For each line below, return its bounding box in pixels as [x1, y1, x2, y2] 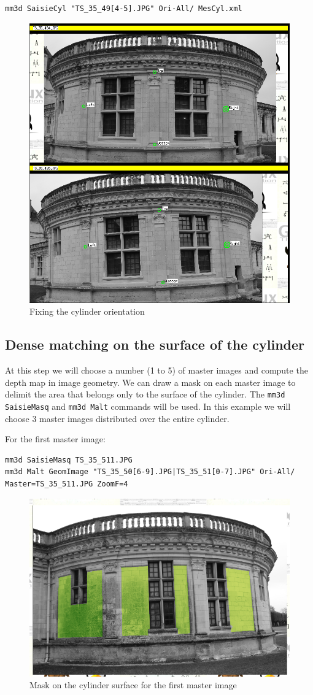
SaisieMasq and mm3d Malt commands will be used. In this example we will [5, 399, 291, 412]
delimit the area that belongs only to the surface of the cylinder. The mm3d [5, 388, 285, 401]
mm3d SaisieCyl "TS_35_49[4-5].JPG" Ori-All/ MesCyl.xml [5, 4, 242, 13]
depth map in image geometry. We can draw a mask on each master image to [5, 375, 296, 388]
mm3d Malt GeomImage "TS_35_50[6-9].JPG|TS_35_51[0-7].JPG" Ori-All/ [5, 467, 295, 477]
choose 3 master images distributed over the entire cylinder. [5, 412, 230, 424]
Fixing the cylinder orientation [29, 305, 145, 318]
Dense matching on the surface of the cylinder [5, 335, 305, 354]
